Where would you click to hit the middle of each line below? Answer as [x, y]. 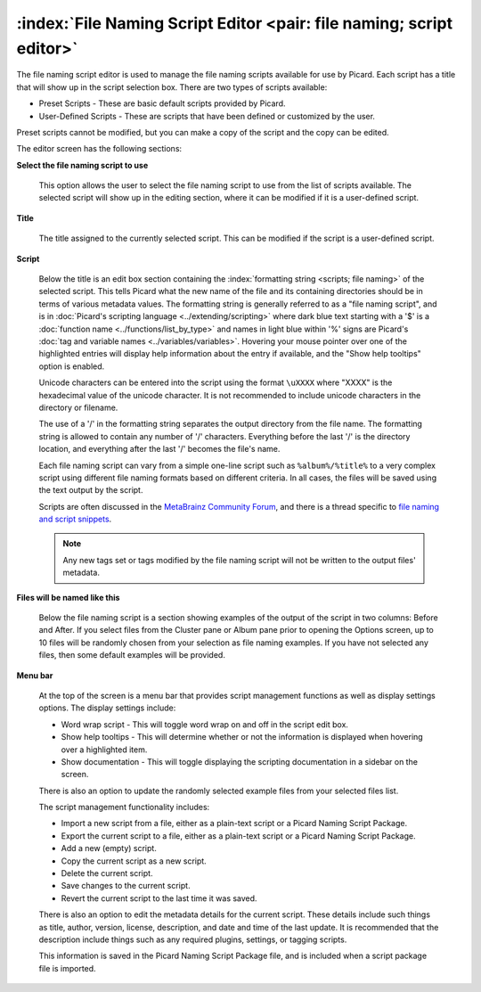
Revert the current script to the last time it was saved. [159, 898]
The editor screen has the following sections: [99, 149]
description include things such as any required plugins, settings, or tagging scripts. [193, 939]
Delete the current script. [107, 873]
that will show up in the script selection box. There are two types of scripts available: [172, 87]
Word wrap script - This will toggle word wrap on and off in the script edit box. [205, 724]
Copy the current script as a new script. [134, 861]
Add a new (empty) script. [109, 849]
